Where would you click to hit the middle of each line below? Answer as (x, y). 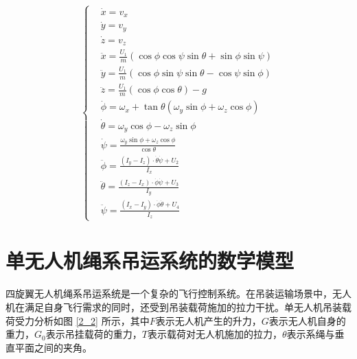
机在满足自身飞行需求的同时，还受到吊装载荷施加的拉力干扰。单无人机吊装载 (178, 306)
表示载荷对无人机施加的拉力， (215, 334)
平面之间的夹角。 (53, 347)
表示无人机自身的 (307, 320)
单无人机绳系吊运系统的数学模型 (150, 260)
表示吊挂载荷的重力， (94, 334)
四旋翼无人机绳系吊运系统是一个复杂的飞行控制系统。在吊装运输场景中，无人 (178, 293)
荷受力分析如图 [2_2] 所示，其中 (78, 320)
